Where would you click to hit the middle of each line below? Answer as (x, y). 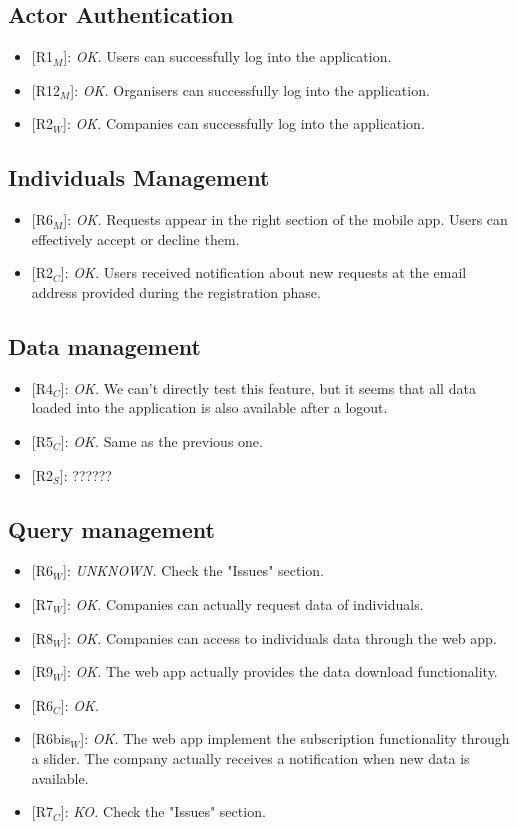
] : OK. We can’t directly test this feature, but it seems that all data (268, 387)
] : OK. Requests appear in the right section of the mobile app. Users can (285, 219)
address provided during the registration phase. (176, 291)
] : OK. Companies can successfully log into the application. (244, 123)
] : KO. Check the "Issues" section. (163, 811)
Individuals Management (139, 177)
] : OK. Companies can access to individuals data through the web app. (280, 637)
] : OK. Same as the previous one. (161, 440)
